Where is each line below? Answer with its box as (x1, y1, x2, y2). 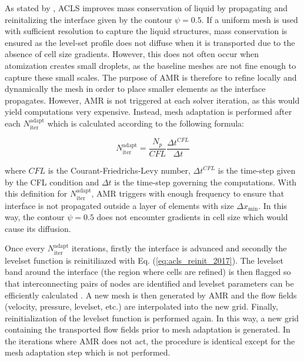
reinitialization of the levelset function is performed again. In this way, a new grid (5, 311, 299, 324)
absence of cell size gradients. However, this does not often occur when (5, 48, 259, 60)
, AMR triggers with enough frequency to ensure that (91, 187, 285, 200)
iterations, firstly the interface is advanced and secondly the (71, 242, 287, 254)
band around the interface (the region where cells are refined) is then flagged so (5, 265, 291, 278)
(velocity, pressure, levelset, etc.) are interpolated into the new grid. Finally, (5, 300, 278, 313)
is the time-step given (218, 164, 296, 176)
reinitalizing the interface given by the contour (5, 13, 172, 25)
